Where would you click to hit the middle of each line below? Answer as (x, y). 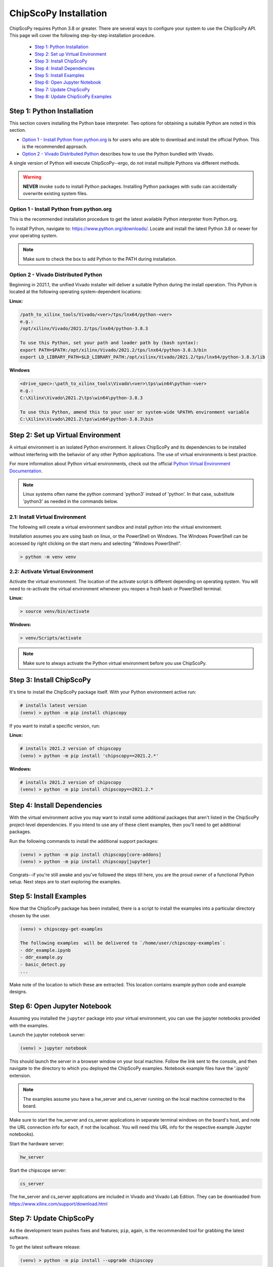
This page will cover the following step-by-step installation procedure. (82, 35)
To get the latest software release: (45, 1247)
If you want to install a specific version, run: (55, 726)
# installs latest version (53, 705)
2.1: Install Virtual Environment (48, 517)
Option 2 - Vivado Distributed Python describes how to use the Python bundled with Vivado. (118, 154)
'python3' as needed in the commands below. (71, 501)
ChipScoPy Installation (58, 13)
